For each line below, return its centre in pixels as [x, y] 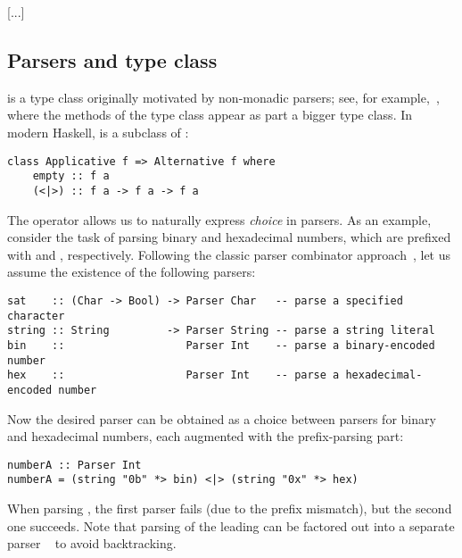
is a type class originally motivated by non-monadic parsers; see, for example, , [223, 97]
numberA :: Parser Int [74, 465]
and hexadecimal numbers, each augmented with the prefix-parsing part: [206, 436]
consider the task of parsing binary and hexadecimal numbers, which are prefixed [229, 237]
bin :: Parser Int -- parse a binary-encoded [221, 345]
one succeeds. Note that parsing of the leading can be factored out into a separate [231, 525]
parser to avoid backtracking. [92, 543]
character [36, 316]
